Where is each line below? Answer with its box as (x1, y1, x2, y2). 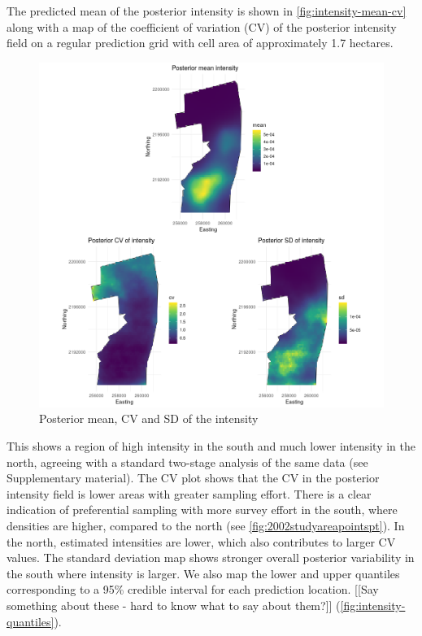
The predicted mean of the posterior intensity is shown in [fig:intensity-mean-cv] (7, 2, 407, 19)
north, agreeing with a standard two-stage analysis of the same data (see (7, 453, 368, 470)
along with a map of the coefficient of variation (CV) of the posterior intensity (7, 18, 397, 35)
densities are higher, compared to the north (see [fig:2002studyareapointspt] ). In (7, 516, 405, 534)
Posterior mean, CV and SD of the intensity (39, 410, 259, 427)
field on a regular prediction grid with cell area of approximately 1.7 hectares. (7, 34, 394, 51)
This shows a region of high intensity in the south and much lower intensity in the (7, 437, 415, 454)
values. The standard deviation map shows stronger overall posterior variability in (7, 549, 415, 566)
